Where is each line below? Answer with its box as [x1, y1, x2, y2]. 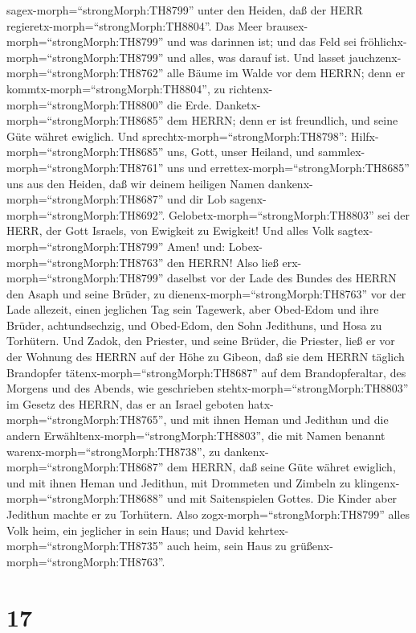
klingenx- [354, 474, 400, 491]
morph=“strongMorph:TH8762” [6, 64, 164, 81]
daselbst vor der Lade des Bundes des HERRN [167, 269, 397, 286]
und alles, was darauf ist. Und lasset [167, 48, 345, 65]
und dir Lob [167, 191, 226, 208]
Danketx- [215, 96, 261, 113]
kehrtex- [248, 521, 289, 538]
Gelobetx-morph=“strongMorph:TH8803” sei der [169, 206, 410, 223]
